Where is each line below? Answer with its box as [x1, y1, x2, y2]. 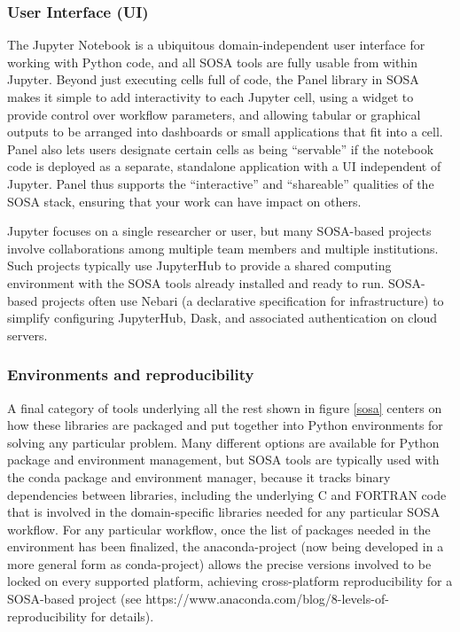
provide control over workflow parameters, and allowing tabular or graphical [7, 105, 421, 123]
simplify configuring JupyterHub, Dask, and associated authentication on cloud [7, 308, 438, 327]
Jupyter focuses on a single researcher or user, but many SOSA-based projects [7, 222, 432, 240]
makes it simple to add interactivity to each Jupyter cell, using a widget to [7, 88, 414, 105]
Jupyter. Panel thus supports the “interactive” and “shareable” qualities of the [7, 174, 434, 192]
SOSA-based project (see [7, 589, 142, 608]
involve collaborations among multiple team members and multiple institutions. [7, 238, 439, 257]
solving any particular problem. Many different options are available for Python [7, 433, 440, 451]
